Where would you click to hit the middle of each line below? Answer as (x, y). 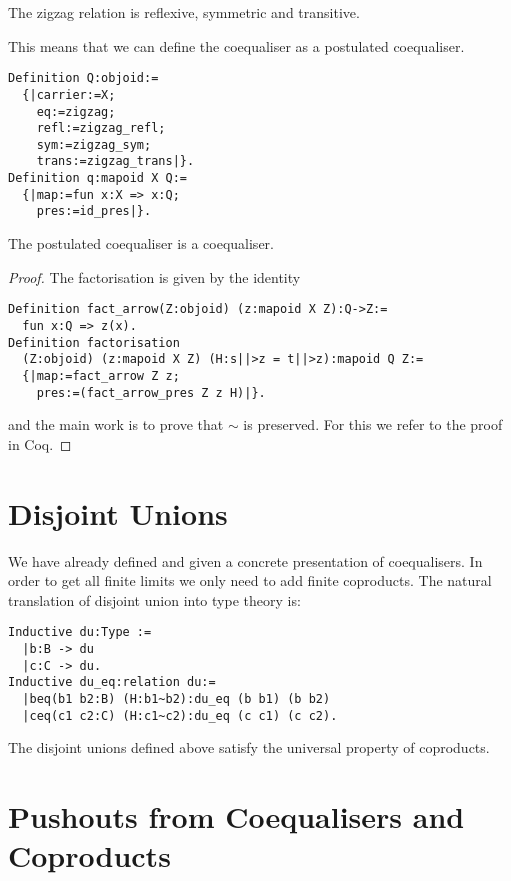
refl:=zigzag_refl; (101, 128)
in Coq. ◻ (40, 443)
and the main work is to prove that (116, 424)
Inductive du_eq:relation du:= (112, 682)
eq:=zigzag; (76, 111)
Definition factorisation (94, 342)
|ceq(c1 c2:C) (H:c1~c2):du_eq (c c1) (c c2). (180, 715)
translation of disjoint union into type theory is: (154, 599)
